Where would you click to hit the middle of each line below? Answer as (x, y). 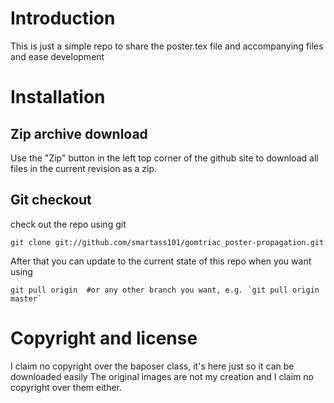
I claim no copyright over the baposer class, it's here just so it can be (152, 366)
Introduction (63, 18)
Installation (58, 97)
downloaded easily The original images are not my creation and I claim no (162, 376)
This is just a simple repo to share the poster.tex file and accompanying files (167, 46)
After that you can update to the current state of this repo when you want (161, 261)
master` (26, 298)
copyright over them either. (66, 387)
